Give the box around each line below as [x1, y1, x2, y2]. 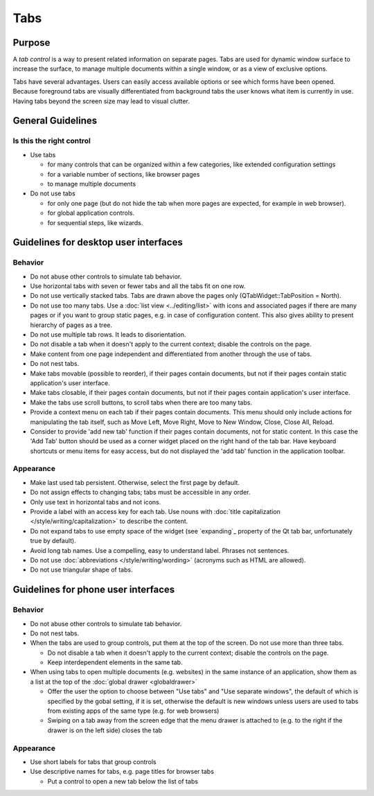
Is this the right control [12, 136, 91, 145]
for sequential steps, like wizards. [47, 218, 143, 227]
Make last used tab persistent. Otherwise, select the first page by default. [30, 478, 240, 486]
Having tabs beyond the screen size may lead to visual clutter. [12, 97, 190, 105]
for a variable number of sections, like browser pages [47, 170, 200, 178]
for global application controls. [47, 209, 135, 218]
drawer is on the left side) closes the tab [47, 726, 163, 734]
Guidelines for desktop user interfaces [12, 236, 183, 249]
